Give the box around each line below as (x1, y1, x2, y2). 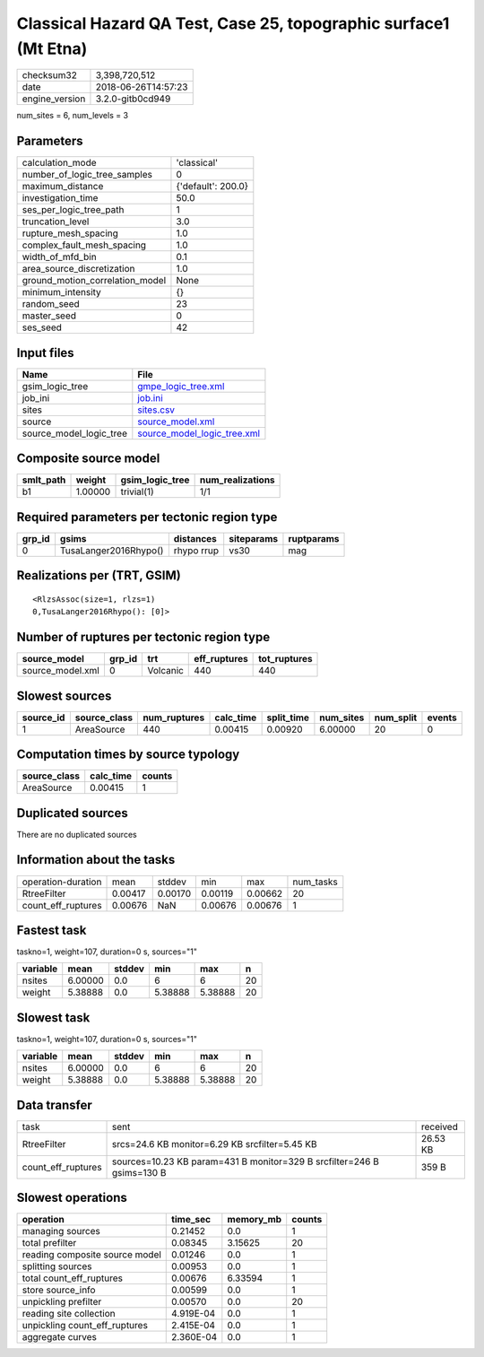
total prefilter (22, 1237, 77, 1249)
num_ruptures (143, 711, 205, 724)
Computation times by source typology (16, 747, 240, 762)
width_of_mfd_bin (22, 251, 98, 264)
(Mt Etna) (16, 39, 88, 58)
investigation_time (22, 192, 99, 204)
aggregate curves (22, 1331, 98, 1344)
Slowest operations (16, 1190, 127, 1205)
